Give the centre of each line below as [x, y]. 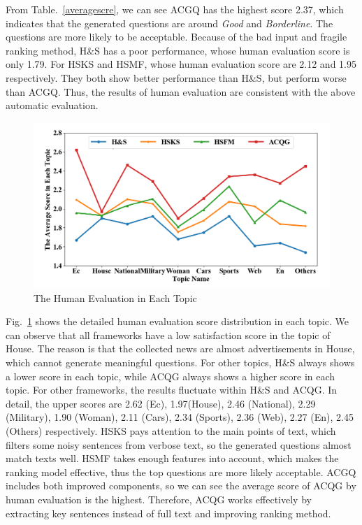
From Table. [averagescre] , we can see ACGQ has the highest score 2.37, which [175, 9]
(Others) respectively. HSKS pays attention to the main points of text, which [171, 430]
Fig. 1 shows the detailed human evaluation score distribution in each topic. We [177, 321]
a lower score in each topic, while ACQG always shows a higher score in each [171, 376]
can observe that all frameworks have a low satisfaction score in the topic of [168, 335]
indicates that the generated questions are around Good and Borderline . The [169, 23]
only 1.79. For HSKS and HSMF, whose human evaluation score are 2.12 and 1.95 [181, 64]
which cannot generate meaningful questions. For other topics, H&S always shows [180, 362]
